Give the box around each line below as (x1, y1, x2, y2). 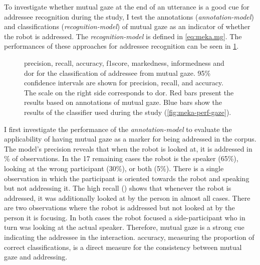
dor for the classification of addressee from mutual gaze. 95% (24, 67, 211, 78)
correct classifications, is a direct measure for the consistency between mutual (4, 241, 242, 252)
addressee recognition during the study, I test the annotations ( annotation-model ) (4, 11, 254, 22)
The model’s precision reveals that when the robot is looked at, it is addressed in (4, 143, 252, 154)
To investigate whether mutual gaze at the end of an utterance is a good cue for (4, 2, 249, 12)
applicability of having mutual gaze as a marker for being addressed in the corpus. (4, 134, 256, 144)
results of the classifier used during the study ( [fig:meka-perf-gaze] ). (24, 106, 231, 117)
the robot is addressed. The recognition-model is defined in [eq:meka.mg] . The (4, 31, 242, 41)
